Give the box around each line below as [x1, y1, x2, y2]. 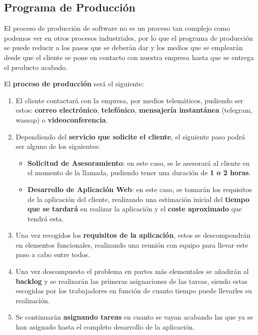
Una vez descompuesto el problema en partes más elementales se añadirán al [15, 266, 249, 276]
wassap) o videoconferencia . [15, 114, 108, 125]
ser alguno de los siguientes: [15, 141, 100, 151]
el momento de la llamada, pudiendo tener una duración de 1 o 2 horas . [27, 167, 251, 178]
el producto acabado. [4, 62, 68, 72]
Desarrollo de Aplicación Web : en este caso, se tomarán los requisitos [27, 184, 252, 194]
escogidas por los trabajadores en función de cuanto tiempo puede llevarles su [15, 285, 252, 296]
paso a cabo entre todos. [15, 249, 90, 260]
